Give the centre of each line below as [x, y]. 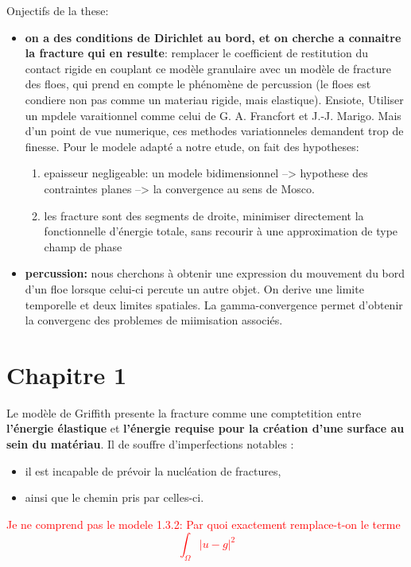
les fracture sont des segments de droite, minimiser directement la [204, 215]
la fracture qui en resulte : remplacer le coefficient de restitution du [196, 53]
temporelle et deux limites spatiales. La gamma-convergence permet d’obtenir [214, 304]
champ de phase [83, 246]
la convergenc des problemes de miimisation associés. [154, 320]
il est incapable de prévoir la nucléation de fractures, [153, 470]
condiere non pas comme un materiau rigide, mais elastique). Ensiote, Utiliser [214, 99]
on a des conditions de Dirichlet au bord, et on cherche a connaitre [213, 37]
